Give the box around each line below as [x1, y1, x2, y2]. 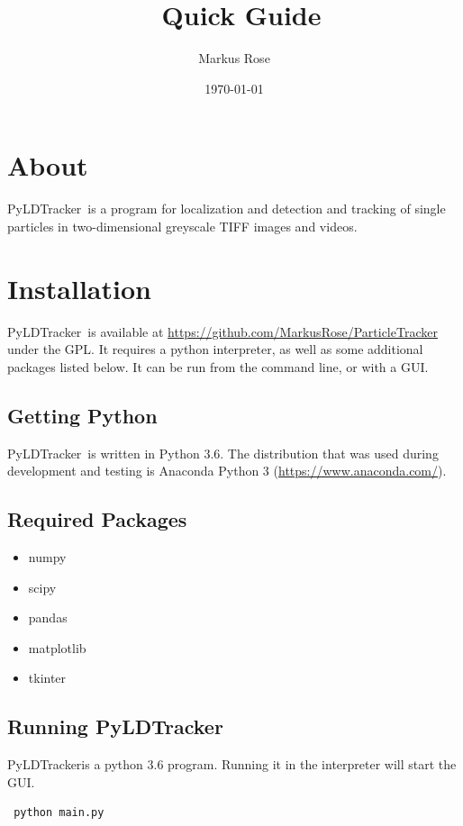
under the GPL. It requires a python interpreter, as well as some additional [7, 340, 423, 359]
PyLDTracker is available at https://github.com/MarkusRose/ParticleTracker [7, 322, 438, 340]
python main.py [14, 806, 104, 820]
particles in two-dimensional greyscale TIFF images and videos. [7, 216, 358, 235]
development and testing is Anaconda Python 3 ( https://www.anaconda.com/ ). [7, 461, 447, 480]
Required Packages [7, 505, 187, 533]
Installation [7, 269, 151, 306]
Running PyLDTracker [7, 713, 223, 740]
